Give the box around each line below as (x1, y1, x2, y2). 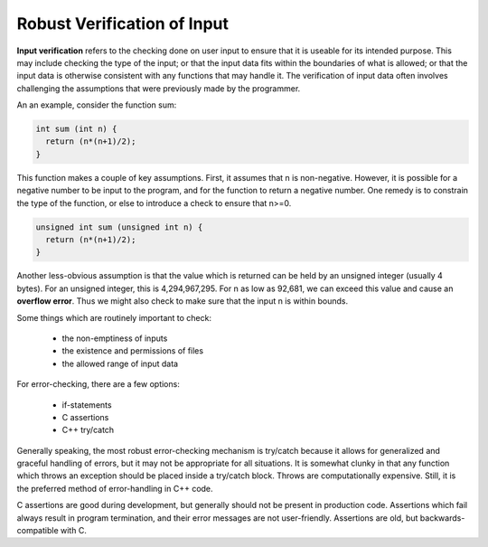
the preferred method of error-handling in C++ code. (16, 483, 213, 494)
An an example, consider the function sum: (16, 99, 177, 110)
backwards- (419, 512, 465, 523)
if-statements (61, 399, 112, 410)
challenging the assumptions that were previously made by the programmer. (16, 82, 301, 94)
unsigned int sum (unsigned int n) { (35, 222, 203, 232)
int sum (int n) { (35, 124, 117, 135)
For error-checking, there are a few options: (16, 379, 180, 390)
